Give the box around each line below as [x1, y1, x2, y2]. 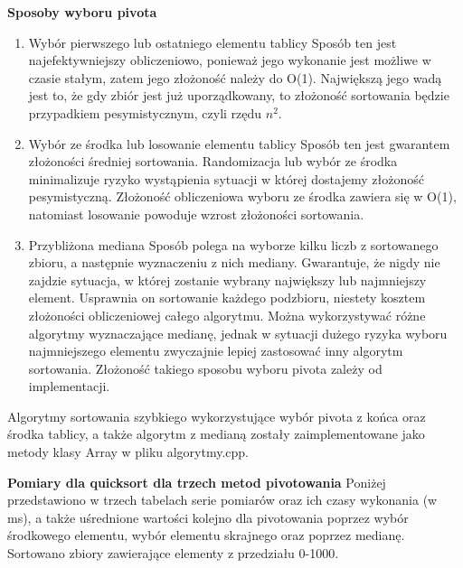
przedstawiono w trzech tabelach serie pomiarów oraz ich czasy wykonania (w [7, 490, 438, 509]
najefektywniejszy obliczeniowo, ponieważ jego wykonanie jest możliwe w [28, 51, 431, 70]
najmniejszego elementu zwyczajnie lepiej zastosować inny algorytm [28, 341, 403, 360]
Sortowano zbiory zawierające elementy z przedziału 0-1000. [7, 544, 339, 563]
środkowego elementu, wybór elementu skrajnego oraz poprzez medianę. [7, 526, 405, 545]
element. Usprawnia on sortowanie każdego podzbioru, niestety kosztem [28, 288, 426, 307]
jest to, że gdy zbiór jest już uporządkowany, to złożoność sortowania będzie [28, 86, 449, 105]
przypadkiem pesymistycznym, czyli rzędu [28, 103, 262, 122]
